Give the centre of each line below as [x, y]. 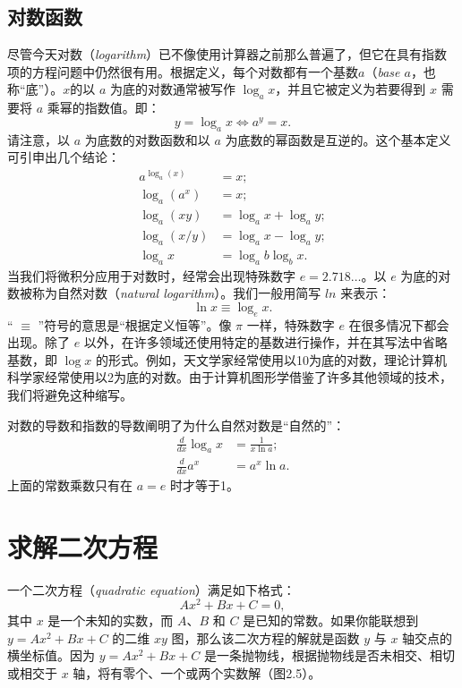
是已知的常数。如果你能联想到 [331, 620]
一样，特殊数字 [291, 324]
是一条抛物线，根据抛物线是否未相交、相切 [329, 655]
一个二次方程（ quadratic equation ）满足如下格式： [151, 589]
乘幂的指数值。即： [103, 108]
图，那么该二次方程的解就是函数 [265, 637]
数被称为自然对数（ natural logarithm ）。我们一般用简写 [164, 293]
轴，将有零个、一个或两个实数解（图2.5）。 [197, 673]
